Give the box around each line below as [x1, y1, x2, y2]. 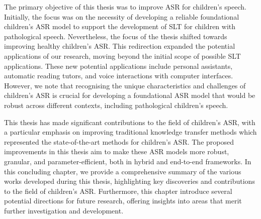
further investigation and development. [4, 205, 124, 215]
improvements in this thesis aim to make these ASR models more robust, [4, 146, 229, 157]
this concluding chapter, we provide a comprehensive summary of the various [4, 166, 241, 176]
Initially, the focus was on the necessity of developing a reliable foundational [4, 11, 239, 22]
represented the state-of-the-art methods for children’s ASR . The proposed [4, 136, 234, 147]
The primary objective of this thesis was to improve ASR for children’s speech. [4, 2, 246, 12]
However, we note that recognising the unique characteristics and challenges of [4, 80, 246, 90]
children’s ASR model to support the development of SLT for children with [4, 21, 236, 32]
